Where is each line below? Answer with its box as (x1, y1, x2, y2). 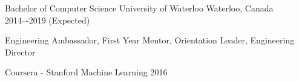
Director (5, 45, 36, 58)
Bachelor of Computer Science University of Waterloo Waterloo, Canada (5, 2, 274, 14)
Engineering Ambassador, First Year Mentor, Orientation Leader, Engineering (5, 34, 295, 46)
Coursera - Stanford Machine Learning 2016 (5, 66, 168, 78)
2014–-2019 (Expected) (5, 13, 90, 26)
